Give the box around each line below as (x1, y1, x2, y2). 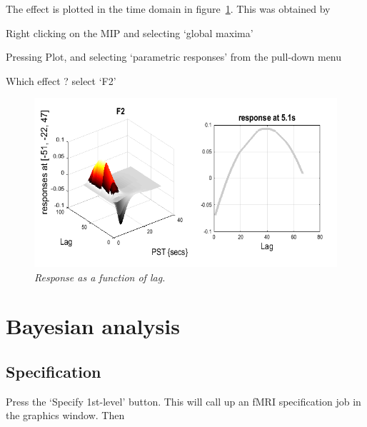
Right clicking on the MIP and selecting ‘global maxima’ (6, 25, 253, 40)
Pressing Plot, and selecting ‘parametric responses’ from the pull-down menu (6, 49, 342, 64)
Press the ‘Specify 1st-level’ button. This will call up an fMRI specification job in (6, 393, 361, 408)
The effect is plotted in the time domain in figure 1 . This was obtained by (6, 1, 331, 16)
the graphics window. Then (6, 408, 125, 423)
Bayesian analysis (6, 311, 180, 341)
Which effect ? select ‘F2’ (6, 73, 116, 88)
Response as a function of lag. (34, 269, 166, 284)
